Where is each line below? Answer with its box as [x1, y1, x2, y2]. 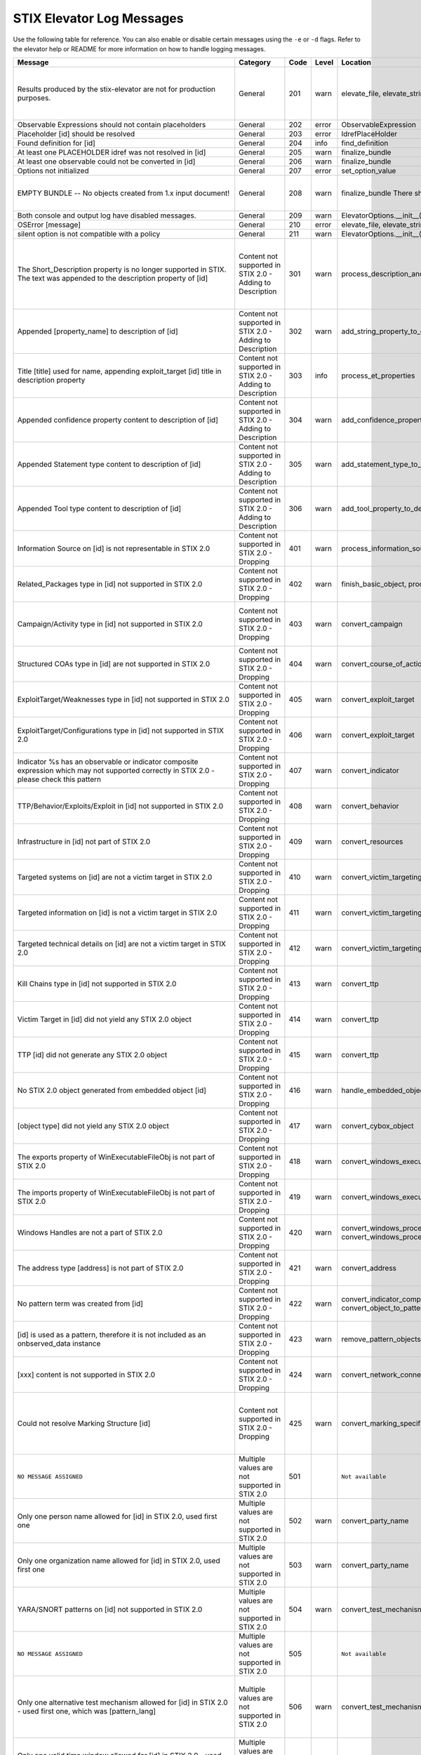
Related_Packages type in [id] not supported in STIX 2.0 [17, 579, 203, 589]
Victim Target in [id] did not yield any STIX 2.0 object [17, 1014, 192, 1024]
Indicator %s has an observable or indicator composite [17, 757, 199, 767]
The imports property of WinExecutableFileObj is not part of [17, 1188, 215, 1198]
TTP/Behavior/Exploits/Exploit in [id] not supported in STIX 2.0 [17, 801, 224, 811]
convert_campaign [341, 619, 403, 629]
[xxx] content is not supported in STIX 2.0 [17, 1370, 156, 1379]
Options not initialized [17, 166, 89, 175]
